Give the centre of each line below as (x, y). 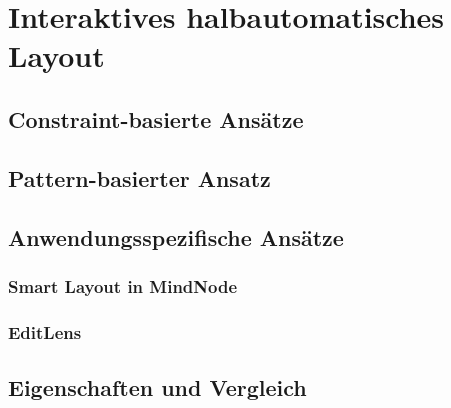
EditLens (45, 331)
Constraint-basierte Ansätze (156, 118)
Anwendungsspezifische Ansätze (176, 236)
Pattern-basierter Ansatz (139, 177)
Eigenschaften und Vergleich (157, 386)
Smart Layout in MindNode (123, 285)
